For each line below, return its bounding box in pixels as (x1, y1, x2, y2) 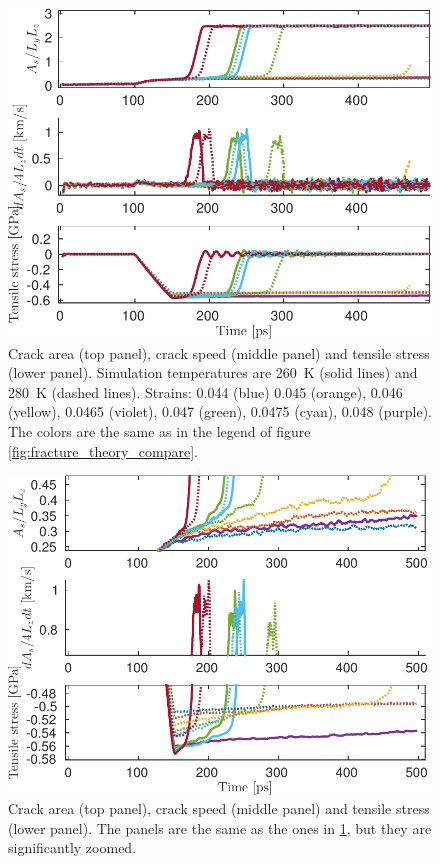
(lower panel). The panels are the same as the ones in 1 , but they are (8, 817, 432, 838)
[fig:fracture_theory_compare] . (8, 440, 198, 461)
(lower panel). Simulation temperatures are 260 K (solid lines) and (8, 362, 418, 383)
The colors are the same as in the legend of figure (8, 420, 311, 441)
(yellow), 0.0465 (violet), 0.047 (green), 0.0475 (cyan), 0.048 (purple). (8, 401, 432, 422)
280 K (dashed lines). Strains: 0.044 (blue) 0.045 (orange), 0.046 (8, 381, 403, 402)
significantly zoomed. (8, 837, 137, 858)
